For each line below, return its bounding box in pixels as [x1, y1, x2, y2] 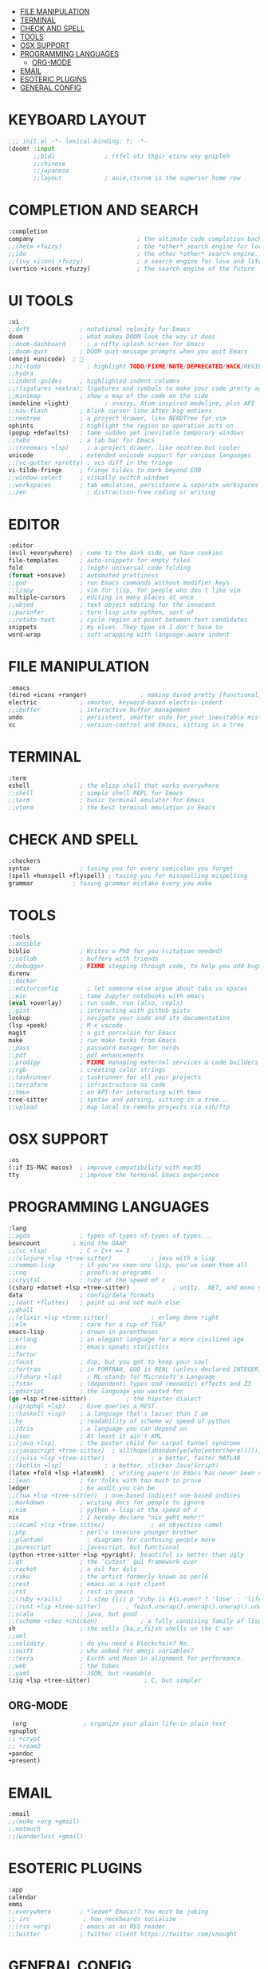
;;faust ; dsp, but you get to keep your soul [8, 1357, 209, 1366]
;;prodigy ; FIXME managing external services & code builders [8, 1058, 259, 1067]
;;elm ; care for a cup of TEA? [8, 1321, 166, 1329]
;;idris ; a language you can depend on [8, 1424, 187, 1432]
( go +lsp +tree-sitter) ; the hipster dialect [8, 1395, 202, 1403]
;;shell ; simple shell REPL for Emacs [8, 789, 183, 797]
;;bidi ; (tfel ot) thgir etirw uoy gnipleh [33, 152, 230, 160]
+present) [8, 1757, 41, 1765]
